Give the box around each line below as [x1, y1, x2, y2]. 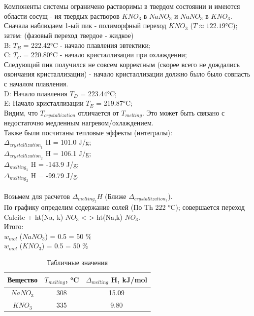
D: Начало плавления [4, 88, 67, 98]
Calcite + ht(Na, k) [4, 211, 63, 222]
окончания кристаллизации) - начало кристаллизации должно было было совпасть [4, 69, 251, 79]
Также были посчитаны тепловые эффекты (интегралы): [4, 127, 172, 137]
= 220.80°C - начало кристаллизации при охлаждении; [23, 49, 187, 60]
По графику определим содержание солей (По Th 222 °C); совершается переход [4, 201, 245, 212]
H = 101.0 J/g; [45, 137, 91, 147]
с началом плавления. [4, 78, 68, 88]
